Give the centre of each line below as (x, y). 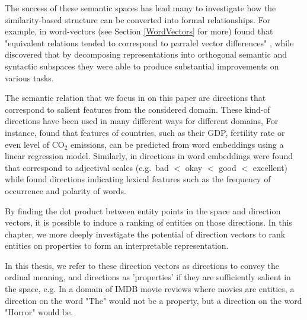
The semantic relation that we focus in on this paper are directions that (135, 98)
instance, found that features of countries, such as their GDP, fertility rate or (145, 132)
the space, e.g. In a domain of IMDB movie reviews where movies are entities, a (150, 289)
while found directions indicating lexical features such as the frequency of (138, 179)
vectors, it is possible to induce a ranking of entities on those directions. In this (148, 222)
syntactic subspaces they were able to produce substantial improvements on (142, 66)
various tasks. (29, 77)
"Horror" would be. (39, 312)
